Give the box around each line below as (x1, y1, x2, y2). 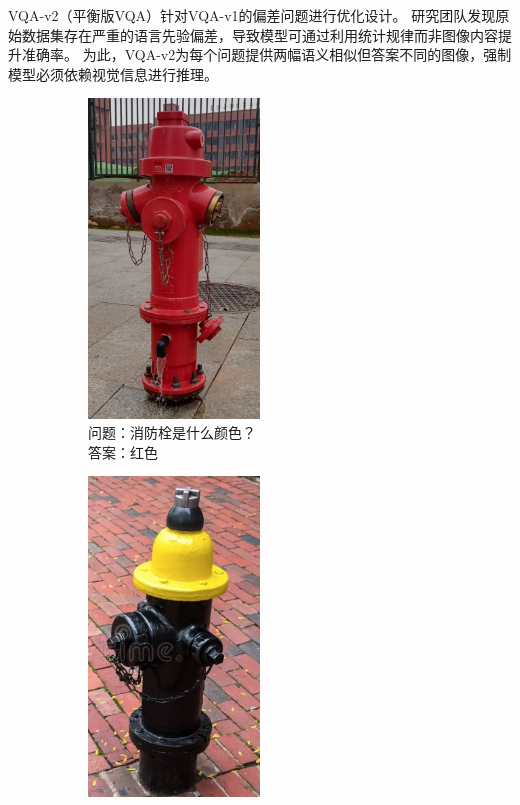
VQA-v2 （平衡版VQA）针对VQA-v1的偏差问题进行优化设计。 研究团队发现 (8, 5, 496, 25)
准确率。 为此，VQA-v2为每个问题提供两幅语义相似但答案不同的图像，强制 (21, 44, 512, 65)
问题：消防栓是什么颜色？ (88, 422, 256, 443)
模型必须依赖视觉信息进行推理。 (8, 63, 218, 84)
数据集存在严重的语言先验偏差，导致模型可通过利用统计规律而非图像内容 (21, 24, 498, 45)
